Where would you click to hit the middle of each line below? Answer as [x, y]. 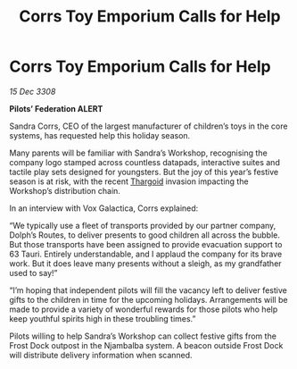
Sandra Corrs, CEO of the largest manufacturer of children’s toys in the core [148, 126]
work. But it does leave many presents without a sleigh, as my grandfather [146, 263]
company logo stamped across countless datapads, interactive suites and [145, 162]
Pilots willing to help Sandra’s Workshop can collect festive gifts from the [143, 336]
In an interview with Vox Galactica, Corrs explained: [104, 208]
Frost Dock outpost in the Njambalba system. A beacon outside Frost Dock [146, 345]
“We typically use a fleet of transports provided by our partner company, [143, 225]
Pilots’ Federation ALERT [56, 108]
